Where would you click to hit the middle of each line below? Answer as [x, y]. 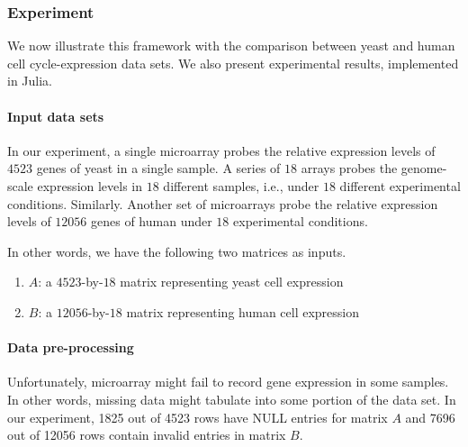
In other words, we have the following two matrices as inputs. [177, 251]
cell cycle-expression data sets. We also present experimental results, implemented [233, 63]
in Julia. [30, 81]
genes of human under [152, 221]
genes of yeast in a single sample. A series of [158, 168]
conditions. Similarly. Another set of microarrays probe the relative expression [223, 203]
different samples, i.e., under [241, 185]
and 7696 [430, 417]
